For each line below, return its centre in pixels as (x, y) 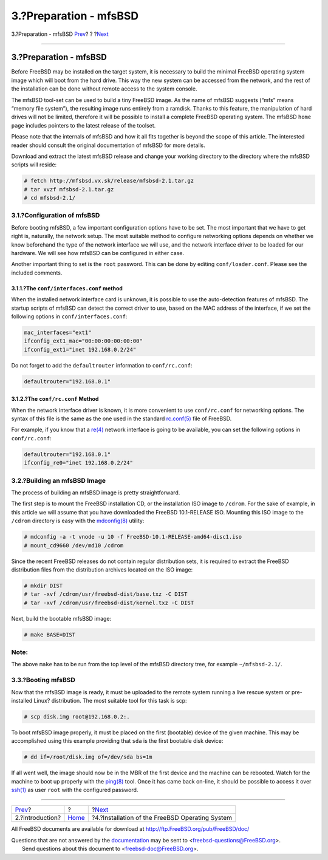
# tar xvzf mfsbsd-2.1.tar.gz (69, 189)
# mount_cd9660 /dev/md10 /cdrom (74, 545)
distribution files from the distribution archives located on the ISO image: (102, 569)
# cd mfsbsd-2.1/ (50, 198)
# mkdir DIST (43, 585)
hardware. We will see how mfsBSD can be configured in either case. (98, 253)
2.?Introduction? (38, 818)
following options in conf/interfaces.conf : (69, 316)
